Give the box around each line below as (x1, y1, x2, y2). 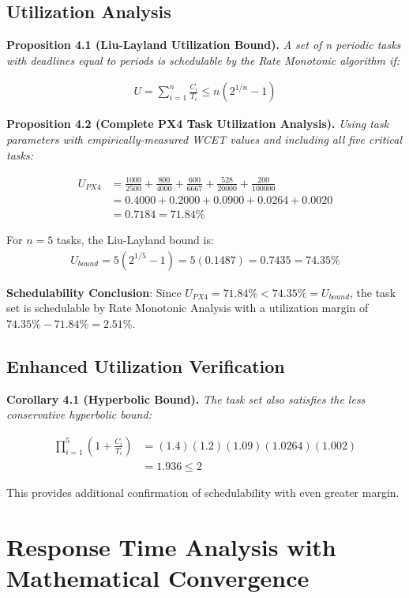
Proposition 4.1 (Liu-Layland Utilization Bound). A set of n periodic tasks (6, 36, 401, 53)
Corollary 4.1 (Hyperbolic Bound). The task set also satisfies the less (6, 390, 366, 407)
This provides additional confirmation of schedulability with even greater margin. (6, 483, 400, 500)
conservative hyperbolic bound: (6, 406, 152, 423)
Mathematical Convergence (6, 561, 310, 593)
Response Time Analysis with (6, 530, 336, 562)
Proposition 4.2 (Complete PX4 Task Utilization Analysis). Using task (6, 115, 389, 132)
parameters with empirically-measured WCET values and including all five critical (6, 131, 403, 148)
